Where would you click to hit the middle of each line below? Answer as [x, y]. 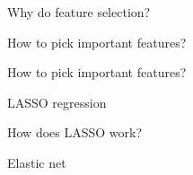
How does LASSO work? [75, 132]
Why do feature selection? [79, 12]
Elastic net [37, 162]
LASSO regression [57, 102]
